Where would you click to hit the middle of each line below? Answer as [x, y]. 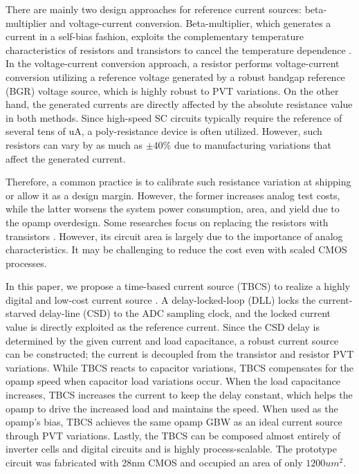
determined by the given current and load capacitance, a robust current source [172, 340]
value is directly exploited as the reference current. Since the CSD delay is [163, 327]
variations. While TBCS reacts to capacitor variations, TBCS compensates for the [179, 367]
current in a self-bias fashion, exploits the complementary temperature [155, 36]
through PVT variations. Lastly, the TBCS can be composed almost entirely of [173, 435]
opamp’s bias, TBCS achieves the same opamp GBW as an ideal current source [174, 422]
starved [21, 313]
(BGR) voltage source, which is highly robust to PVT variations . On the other [172, 90]
